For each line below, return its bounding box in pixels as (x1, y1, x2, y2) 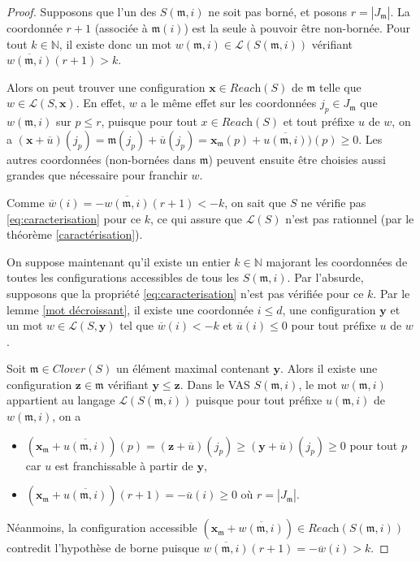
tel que (119, 317, 154, 334)
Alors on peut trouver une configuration (6, 78, 206, 95)
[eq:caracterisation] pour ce (6, 210, 141, 227)
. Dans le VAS (180, 375, 250, 392)
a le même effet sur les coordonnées (141, 94, 317, 111)
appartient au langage (6, 391, 115, 409)
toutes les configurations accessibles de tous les (6, 269, 240, 286)
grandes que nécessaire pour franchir (6, 166, 188, 184)
